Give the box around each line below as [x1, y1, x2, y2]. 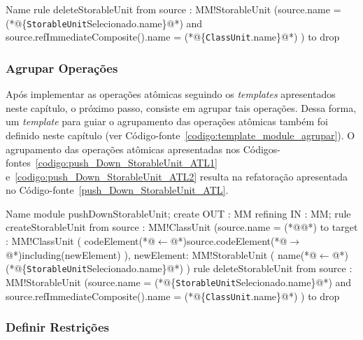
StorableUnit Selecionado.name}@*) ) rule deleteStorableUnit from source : [27, 261, 353, 276]
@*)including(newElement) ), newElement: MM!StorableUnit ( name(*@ [6, 247, 317, 262]
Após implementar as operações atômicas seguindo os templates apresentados [6, 87, 336, 101]
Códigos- [243, 141, 281, 156]
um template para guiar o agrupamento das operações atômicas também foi [6, 114, 329, 129]
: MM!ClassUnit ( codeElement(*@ [6, 234, 155, 248]
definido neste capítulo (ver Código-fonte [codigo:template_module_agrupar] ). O [6, 127, 355, 142]
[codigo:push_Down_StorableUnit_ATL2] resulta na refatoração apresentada [15, 169, 348, 183]
